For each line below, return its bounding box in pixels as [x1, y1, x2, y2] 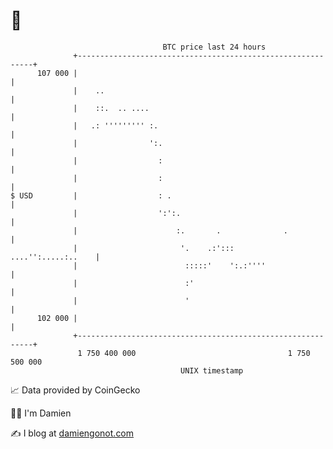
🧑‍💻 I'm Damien [10, 407, 72, 419]
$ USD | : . [10, 190, 172, 201]
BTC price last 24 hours [162, 42, 267, 52]
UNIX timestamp [180, 365, 244, 376]
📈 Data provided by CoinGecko [10, 384, 141, 396]
